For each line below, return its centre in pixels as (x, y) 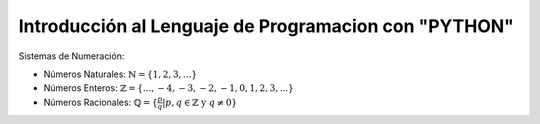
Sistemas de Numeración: (71, 56)
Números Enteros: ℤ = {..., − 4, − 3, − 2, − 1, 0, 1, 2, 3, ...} (168, 88)
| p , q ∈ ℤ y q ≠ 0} (199, 102)
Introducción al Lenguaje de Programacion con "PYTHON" (266, 26)
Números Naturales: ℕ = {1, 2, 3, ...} (120, 74)
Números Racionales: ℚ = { (101, 102)
